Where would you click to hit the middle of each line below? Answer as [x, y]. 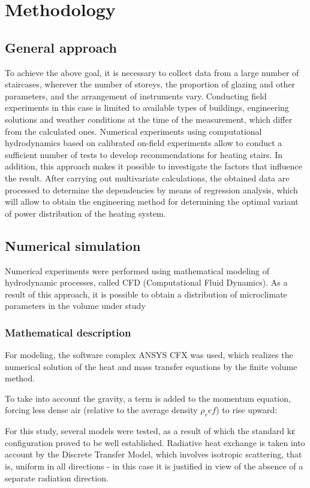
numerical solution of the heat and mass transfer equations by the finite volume [151, 366]
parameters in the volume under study [75, 306]
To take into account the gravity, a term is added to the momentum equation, [148, 398]
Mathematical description [68, 332]
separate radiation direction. [57, 478]
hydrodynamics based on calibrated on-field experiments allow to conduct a [144, 143]
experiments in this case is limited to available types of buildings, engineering [147, 107]
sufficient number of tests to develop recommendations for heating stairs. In [144, 154]
